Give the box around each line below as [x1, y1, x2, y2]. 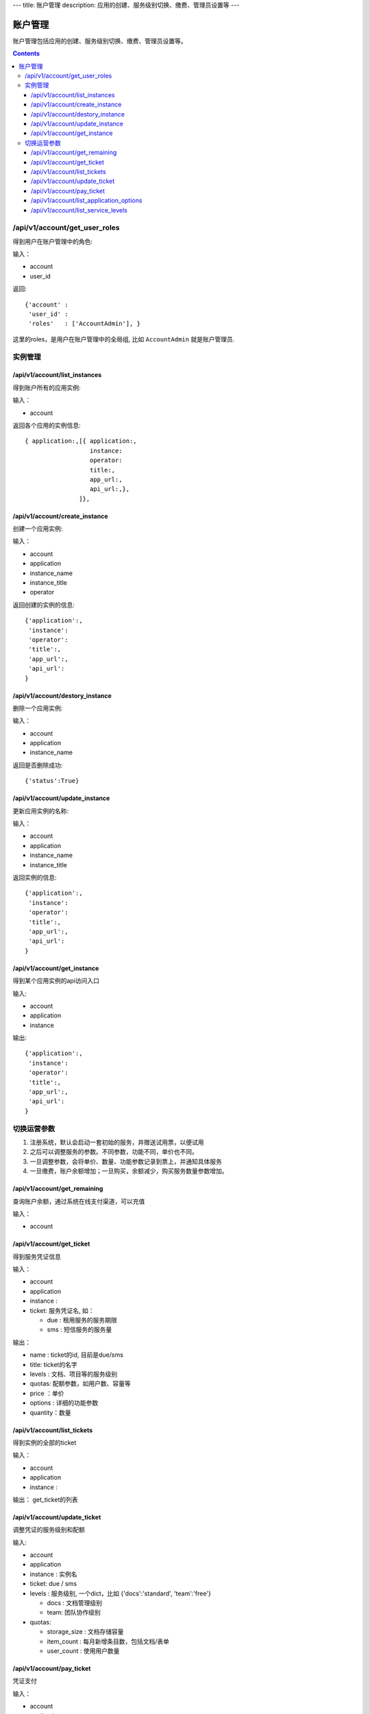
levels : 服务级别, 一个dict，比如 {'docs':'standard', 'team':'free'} [29, 1589, 212, 1597]
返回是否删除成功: [12, 761, 63, 769]
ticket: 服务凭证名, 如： [29, 1306, 95, 1314]
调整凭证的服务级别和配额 [12, 1525, 85, 1534]
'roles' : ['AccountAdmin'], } [28, 319, 140, 328]
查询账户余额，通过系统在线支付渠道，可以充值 [12, 1197, 145, 1205]
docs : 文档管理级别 [47, 1599, 103, 1607]
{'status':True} [25, 777, 79, 785]
